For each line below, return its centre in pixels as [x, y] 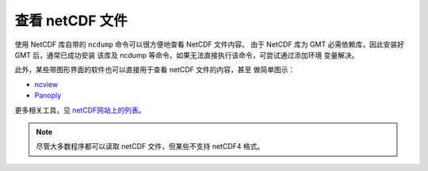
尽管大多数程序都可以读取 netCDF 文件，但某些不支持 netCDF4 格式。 [150, 146]
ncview [46, 84]
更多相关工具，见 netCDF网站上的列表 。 [80, 110]
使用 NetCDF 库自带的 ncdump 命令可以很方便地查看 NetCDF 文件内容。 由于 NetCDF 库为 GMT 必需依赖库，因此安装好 [209, 44]
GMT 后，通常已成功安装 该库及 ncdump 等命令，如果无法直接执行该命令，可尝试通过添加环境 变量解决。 [187, 55]
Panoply [48, 96]
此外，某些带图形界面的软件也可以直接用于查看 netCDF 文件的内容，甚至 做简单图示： [155, 70]
